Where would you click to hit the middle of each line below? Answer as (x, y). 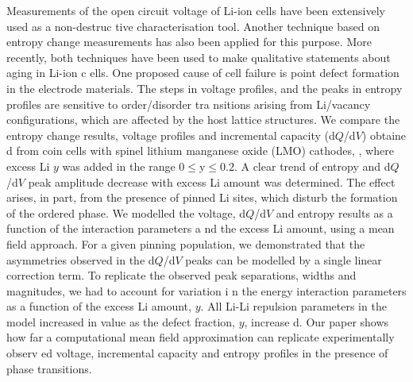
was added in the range (119, 166)
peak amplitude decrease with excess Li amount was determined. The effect (212, 181)
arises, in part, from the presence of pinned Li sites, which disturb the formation (202, 197)
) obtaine (384, 135)
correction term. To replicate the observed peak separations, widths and (181, 275)
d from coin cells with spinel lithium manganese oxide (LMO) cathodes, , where (200, 150)
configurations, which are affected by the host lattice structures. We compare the (203, 120)
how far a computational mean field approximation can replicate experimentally (201, 337)
